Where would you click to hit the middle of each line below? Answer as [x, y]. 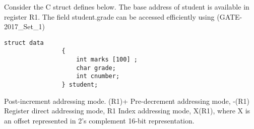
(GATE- [230, 16]
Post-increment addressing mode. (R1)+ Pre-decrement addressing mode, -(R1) [127, 101]
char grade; [96, 68]
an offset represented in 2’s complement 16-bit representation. [99, 120]
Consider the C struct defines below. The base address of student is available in [127, 7]
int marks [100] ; [107, 60]
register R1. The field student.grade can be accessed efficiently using [109, 16]
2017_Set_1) [24, 26]
